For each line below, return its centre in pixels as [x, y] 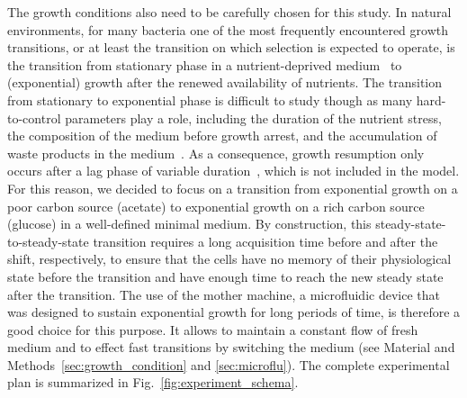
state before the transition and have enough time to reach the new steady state [225, 276]
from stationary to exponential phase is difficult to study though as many [210, 99]
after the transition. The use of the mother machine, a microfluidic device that [224, 294]
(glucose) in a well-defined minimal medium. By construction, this [189, 224]
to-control [34, 118]
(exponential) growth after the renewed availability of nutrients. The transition [225, 82]
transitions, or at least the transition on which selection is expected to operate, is [231, 47]
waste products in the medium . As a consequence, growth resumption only [216, 153]
